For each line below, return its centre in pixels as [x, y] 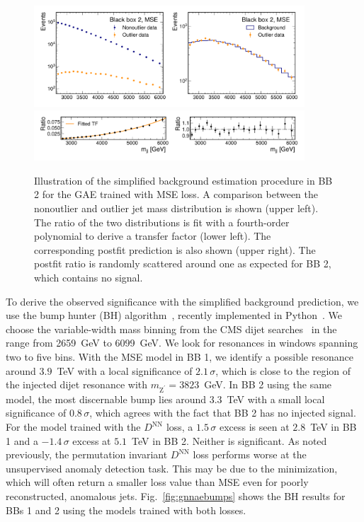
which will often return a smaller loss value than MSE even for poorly [157, 482]
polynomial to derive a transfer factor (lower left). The [153, 236]
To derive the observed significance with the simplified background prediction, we [182, 301]
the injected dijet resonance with [77, 384]
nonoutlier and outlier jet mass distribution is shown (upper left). [176, 208]
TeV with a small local [276, 399]
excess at [92, 440]
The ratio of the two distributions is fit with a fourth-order [162, 222]
